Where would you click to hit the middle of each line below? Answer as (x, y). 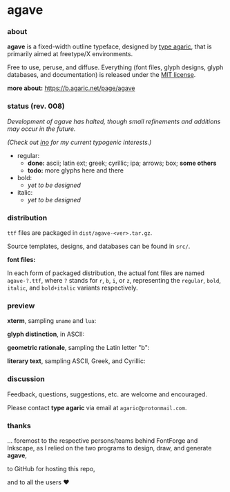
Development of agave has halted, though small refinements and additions (114, 121)
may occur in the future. (41, 129)
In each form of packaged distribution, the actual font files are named (106, 273)
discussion (26, 379)
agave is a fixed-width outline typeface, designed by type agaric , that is (109, 46)
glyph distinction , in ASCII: (46, 334)
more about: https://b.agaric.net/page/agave (71, 88)
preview (21, 306)
